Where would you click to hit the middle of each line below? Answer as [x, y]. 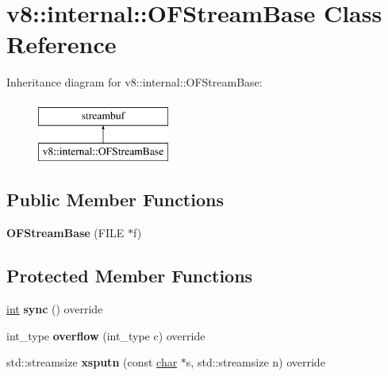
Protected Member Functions [130, 276]
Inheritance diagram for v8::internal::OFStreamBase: [134, 82]
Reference [61, 44]
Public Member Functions [115, 200]
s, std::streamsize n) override [255, 362]
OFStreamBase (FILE [65, 233]
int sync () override [55, 309]
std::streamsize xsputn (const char [92, 362]
